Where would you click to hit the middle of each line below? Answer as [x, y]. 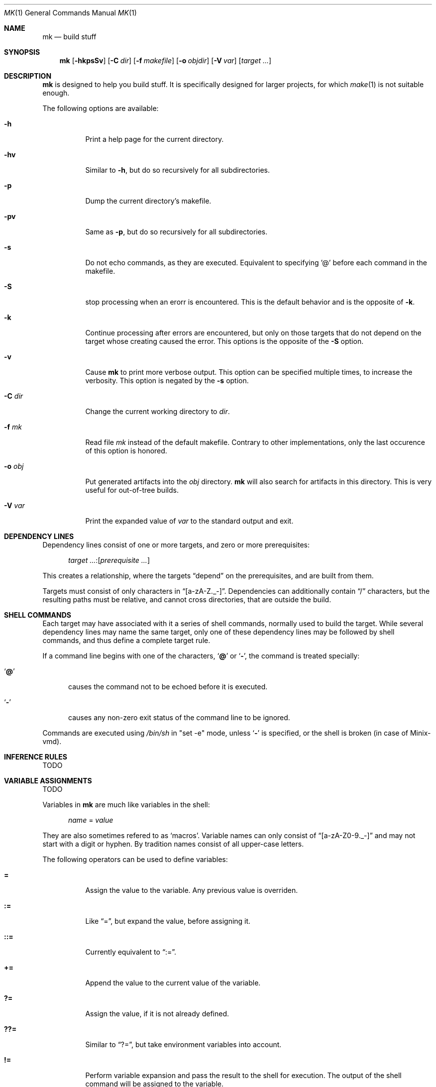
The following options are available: [101, 108]
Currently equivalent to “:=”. [131, 952]
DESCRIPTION [28, 76]
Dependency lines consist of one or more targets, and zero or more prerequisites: [176, 545]
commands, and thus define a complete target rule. [126, 640]
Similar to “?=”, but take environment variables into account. [183, 1044]
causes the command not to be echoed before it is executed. [168, 687]
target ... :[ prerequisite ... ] [109, 560]
